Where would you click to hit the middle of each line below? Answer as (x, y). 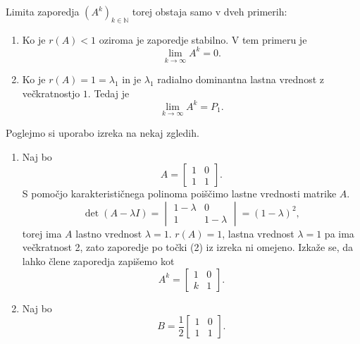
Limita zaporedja (43, 11)
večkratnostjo (51, 93)
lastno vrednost (109, 233)
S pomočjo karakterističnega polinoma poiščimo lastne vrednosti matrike (179, 193)
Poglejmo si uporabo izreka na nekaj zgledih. (103, 133)
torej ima (42, 233)
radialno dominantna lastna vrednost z (241, 79)
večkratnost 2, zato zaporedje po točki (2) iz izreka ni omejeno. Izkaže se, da (188, 247)
